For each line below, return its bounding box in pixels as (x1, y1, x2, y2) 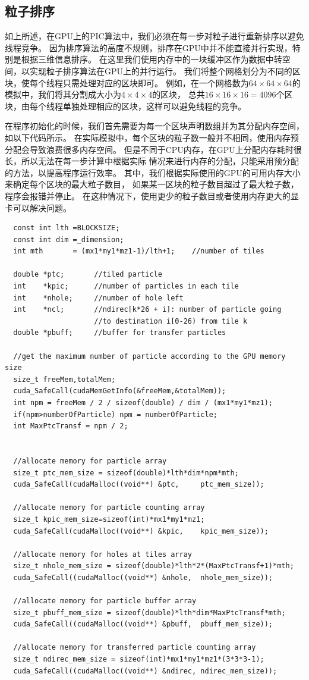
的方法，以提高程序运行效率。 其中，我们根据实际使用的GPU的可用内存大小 (5, 166, 301, 178)
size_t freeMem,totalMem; (13, 375, 116, 384)
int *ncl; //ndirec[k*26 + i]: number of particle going (13, 305, 282, 314)
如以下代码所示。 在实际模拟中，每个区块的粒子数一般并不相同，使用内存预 (5, 131, 299, 143)
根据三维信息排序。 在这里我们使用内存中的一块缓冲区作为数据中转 (21, 53, 282, 65)
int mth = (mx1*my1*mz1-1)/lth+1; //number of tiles (13, 247, 264, 256)
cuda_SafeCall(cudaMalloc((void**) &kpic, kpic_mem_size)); (13, 527, 269, 535)
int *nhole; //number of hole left (13, 293, 184, 302)
